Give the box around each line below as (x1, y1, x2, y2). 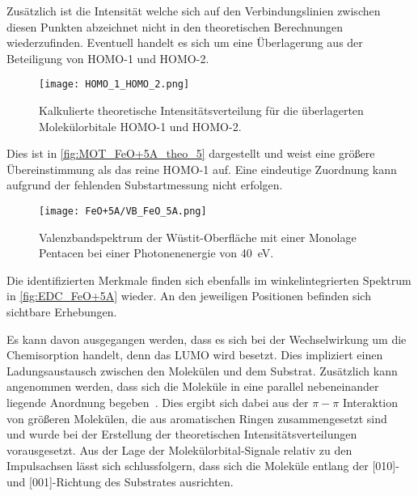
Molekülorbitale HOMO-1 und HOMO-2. (39, 117, 242, 134)
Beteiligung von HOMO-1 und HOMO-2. (6, 49, 209, 66)
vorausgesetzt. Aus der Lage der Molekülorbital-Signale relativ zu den (6, 441, 353, 458)
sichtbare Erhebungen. (6, 303, 117, 320)
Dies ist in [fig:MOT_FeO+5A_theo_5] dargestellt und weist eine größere (6, 145, 375, 162)
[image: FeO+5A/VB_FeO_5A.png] (39, 206, 207, 217)
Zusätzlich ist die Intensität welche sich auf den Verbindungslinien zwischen (6, 2, 381, 19)
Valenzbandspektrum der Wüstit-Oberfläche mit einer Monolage (39, 228, 357, 245)
